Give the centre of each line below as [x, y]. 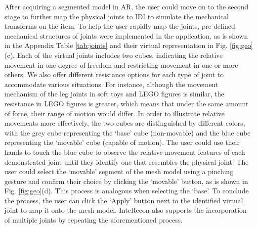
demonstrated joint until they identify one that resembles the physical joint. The [127, 161]
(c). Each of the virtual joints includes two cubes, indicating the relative [114, 55]
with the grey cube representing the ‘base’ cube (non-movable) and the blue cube [128, 132]
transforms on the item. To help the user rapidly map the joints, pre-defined [120, 26]
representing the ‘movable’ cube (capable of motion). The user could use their [122, 142]
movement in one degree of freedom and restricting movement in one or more [121, 65]
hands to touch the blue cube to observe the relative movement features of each [125, 152]
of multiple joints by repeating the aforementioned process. [94, 220]
